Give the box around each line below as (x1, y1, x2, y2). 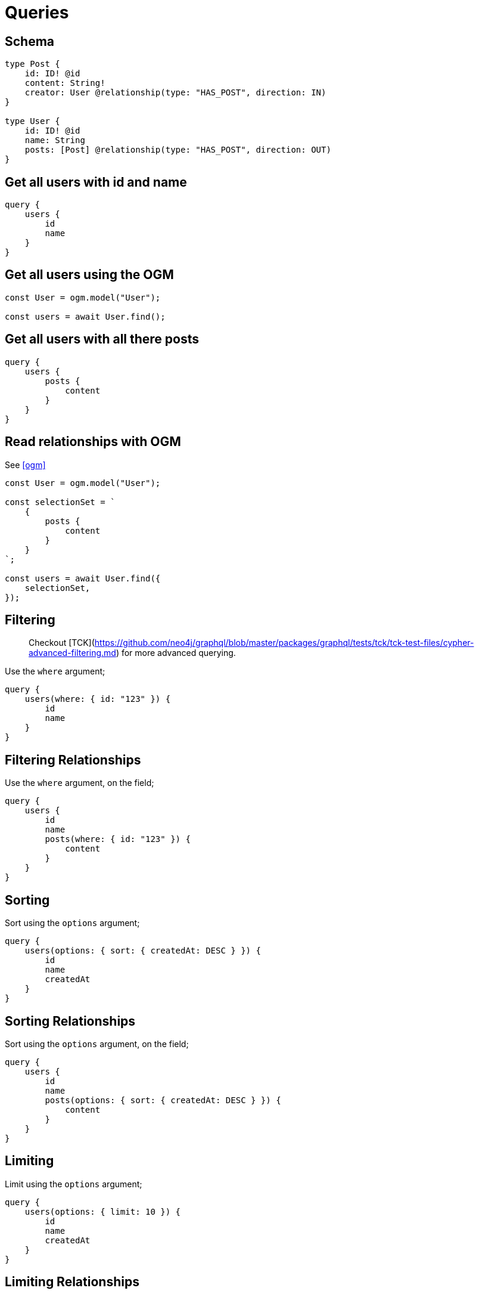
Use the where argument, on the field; (5, 778, 154, 788)
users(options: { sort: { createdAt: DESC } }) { (24, 946, 261, 956)
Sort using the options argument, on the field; (5, 1038, 189, 1049)
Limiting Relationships (5, 1274, 139, 1290)
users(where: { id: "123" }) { (24, 694, 171, 704)
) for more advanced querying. (116, 648, 236, 658)
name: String (24, 135, 85, 146)
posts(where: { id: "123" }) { (45, 834, 191, 844)
